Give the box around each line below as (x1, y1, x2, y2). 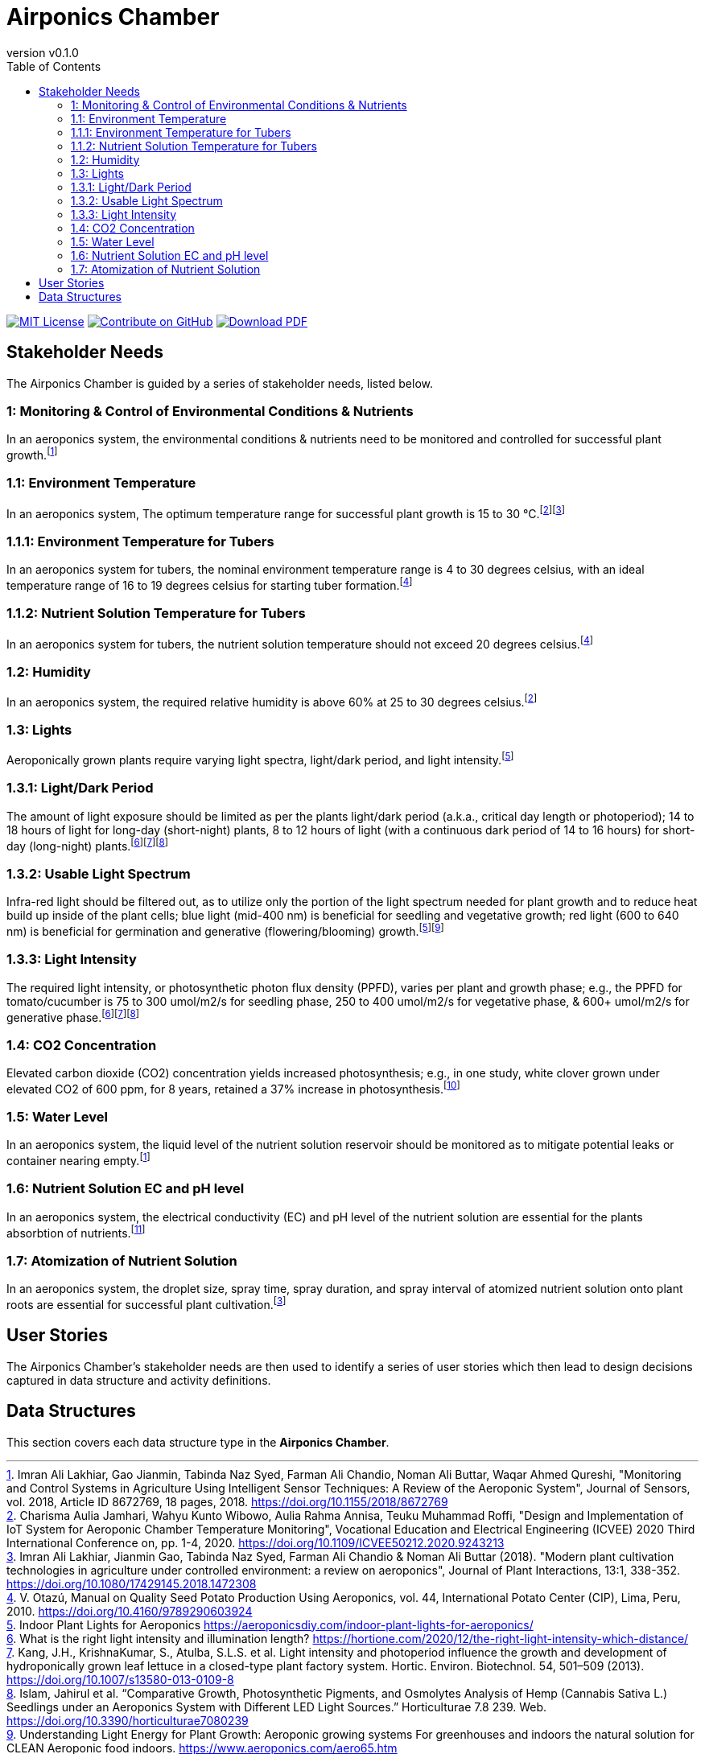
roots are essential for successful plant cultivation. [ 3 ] (6, 1295, 287, 1311)
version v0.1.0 (6, 45, 79, 60)
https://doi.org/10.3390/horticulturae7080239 (6, 1713, 249, 1727)
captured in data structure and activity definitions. (6, 1373, 271, 1387)
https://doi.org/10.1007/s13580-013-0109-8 (6, 1672, 234, 1686)
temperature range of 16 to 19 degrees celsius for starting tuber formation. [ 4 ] (6, 576, 413, 592)
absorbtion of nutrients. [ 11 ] (6, 1223, 146, 1240)
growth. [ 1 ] (6, 446, 58, 462)
